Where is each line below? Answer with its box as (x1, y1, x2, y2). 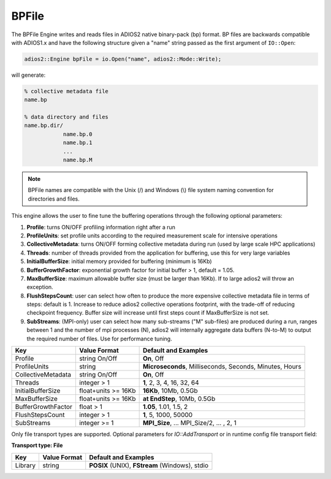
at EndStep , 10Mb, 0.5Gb (142, 394, 216, 403)
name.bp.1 (63, 139, 93, 147)
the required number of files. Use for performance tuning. (26, 335, 172, 342)
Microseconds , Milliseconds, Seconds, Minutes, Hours (142, 362, 302, 371)
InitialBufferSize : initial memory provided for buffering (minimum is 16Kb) (26, 258, 212, 265)
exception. (26, 283, 53, 291)
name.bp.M (63, 156, 93, 164)
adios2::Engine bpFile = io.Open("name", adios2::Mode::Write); (24, 55, 222, 63)
